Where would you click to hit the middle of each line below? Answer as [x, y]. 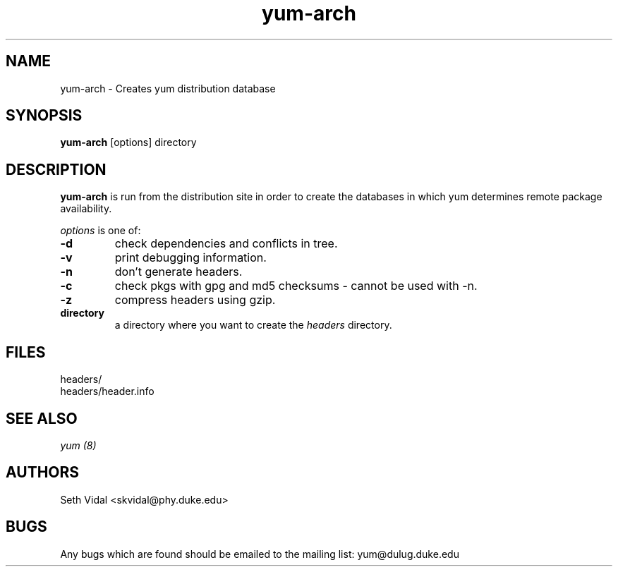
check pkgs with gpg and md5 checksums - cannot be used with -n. [296, 286]
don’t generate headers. [178, 272]
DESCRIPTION [56, 169]
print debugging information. [190, 258]
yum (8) [78, 445]
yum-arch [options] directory [128, 142]
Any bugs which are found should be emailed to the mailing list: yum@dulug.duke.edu [260, 554]
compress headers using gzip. [195, 300]
